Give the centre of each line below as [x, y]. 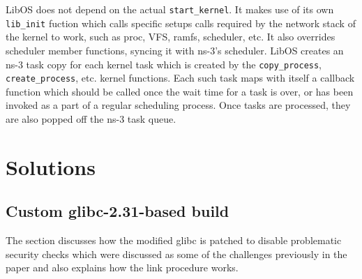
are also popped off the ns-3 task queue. [91, 119]
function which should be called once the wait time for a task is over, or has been [180, 91]
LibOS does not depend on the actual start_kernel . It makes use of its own [170, 9]
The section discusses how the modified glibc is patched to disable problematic [174, 240]
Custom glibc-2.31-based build [118, 211]
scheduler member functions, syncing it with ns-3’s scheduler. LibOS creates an [175, 50]
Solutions [51, 166]
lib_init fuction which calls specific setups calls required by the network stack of [181, 23]
